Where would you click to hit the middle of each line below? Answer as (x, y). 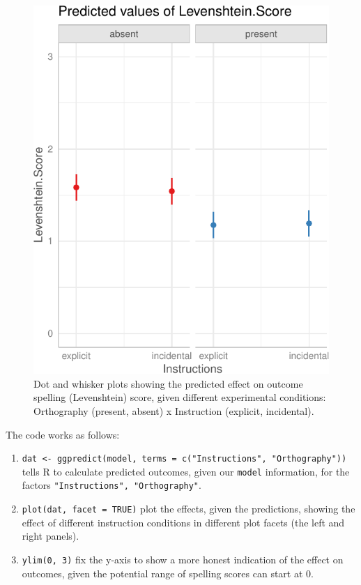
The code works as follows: (63, 434)
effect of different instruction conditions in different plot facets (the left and (183, 522)
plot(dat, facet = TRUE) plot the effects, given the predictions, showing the (189, 509)
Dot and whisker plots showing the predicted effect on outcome (168, 383)
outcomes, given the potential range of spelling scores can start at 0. (168, 573)
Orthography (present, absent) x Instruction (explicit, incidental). (174, 410)
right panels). (51, 536)
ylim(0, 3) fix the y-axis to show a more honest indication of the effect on (183, 559)
